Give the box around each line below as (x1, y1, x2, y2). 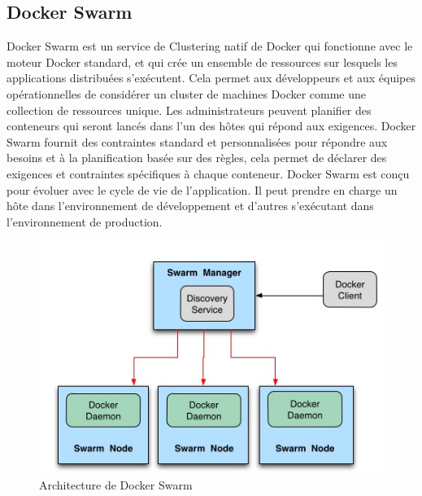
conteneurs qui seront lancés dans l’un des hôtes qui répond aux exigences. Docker (7, 117, 416, 134)
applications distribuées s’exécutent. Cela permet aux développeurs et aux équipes (7, 69, 416, 86)
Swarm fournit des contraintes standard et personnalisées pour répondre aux (7, 133, 388, 150)
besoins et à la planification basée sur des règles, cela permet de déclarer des (7, 149, 387, 166)
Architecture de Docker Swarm (39, 476, 193, 494)
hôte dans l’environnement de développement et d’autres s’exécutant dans (7, 197, 374, 214)
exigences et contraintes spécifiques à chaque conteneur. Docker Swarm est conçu (7, 165, 410, 182)
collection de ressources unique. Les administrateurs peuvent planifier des (7, 101, 372, 118)
